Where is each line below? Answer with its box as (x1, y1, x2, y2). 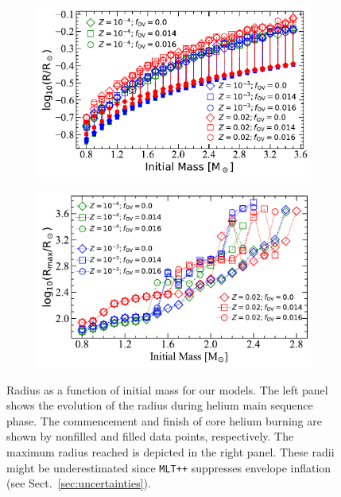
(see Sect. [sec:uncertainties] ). (6, 475, 151, 491)
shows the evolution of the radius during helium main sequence (6, 397, 313, 414)
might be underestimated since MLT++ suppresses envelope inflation (6, 459, 331, 476)
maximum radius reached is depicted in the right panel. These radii (6, 444, 335, 460)
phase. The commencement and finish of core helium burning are (6, 412, 322, 429)
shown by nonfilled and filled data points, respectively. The (6, 428, 294, 445)
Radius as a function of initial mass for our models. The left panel (6, 381, 328, 398)
